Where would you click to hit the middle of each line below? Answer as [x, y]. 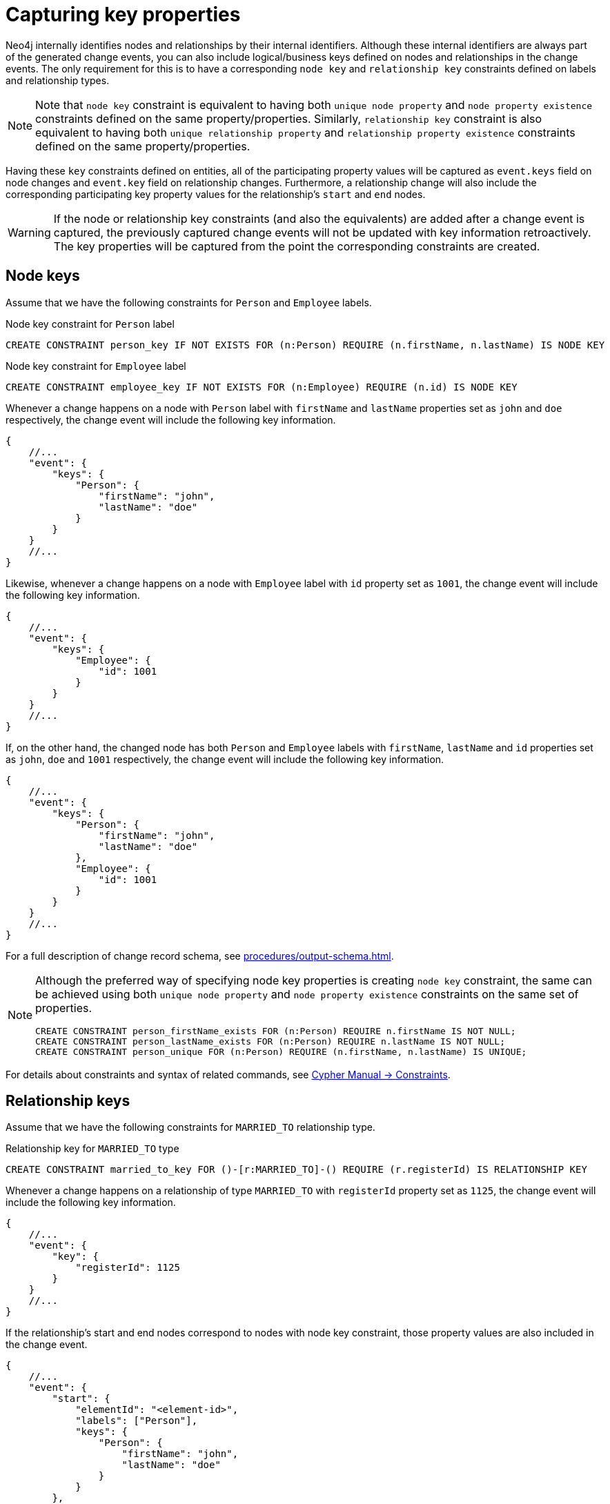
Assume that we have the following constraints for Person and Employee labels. [189, 302]
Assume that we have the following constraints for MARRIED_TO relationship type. [190, 1127]
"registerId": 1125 [128, 1268]
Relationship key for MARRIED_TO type [92, 1149]
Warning [29, 232]
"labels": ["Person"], [137, 1421]
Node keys [43, 276]
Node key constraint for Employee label [96, 366]
